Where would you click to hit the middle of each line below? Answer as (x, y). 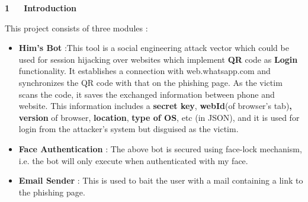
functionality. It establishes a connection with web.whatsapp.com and (145, 71)
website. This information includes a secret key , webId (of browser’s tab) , (155, 106)
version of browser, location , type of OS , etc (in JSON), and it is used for (159, 117)
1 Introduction (41, 8)
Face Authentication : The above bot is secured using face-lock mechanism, (160, 148)
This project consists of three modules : (76, 28)
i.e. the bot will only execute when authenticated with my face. (133, 160)
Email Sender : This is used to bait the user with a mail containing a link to (161, 180)
